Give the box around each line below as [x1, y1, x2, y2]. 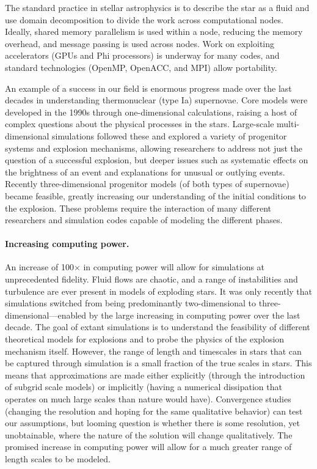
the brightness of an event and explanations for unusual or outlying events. [5, 165, 285, 178]
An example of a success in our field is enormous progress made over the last [5, 81, 292, 94]
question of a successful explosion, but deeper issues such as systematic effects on [5, 153, 308, 166]
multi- [277, 117, 300, 130]
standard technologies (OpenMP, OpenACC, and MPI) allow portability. [5, 61, 277, 73]
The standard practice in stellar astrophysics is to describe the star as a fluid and [5, 1, 310, 13]
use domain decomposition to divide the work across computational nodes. [5, 13, 283, 26]
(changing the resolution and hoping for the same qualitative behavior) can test [5, 404, 303, 417]
